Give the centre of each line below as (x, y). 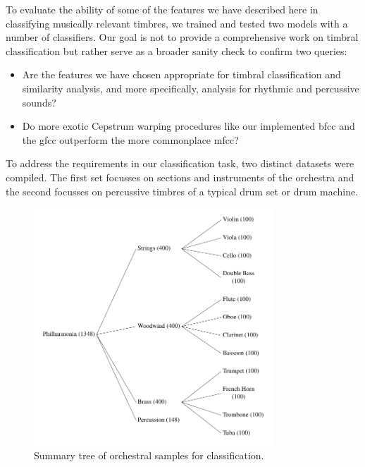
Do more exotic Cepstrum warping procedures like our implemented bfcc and (188, 126)
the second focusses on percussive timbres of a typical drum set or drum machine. (182, 191)
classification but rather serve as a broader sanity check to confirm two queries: (177, 50)
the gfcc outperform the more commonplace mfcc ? (130, 139)
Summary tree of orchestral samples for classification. (149, 455)
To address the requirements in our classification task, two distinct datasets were (180, 163)
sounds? (39, 102)
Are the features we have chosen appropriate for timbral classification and (181, 74)
